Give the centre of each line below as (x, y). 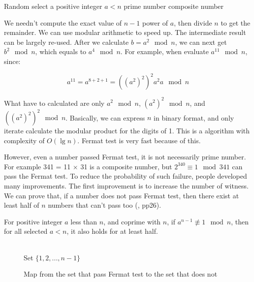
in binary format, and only (194, 117)
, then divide (193, 22)
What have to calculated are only (54, 103)
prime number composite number (174, 6)
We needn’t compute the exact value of (63, 22)
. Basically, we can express (105, 117)
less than (84, 221)
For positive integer (33, 221)
